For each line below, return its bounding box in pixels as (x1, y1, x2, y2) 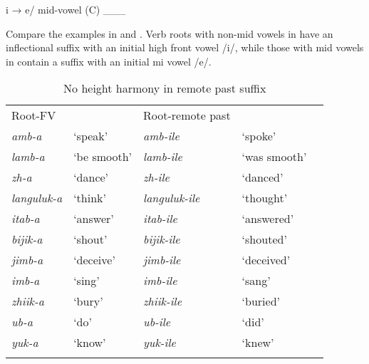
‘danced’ (241, 169, 284, 186)
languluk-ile (143, 189, 200, 207)
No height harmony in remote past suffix (63, 80, 266, 97)
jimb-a (11, 251, 43, 269)
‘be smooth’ (73, 148, 132, 165)
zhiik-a (11, 293, 44, 310)
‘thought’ (241, 189, 288, 207)
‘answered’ (241, 210, 294, 227)
